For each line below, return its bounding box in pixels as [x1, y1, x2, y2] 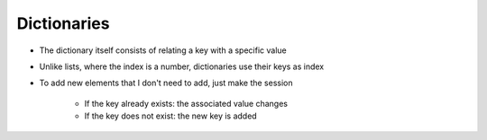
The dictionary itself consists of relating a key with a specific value [39, 45, 288, 56]
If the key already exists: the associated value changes [84, 98, 289, 109]
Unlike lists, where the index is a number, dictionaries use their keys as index [39, 61, 325, 72]
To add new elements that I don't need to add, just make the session [39, 77, 293, 89]
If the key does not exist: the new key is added [84, 110, 257, 121]
